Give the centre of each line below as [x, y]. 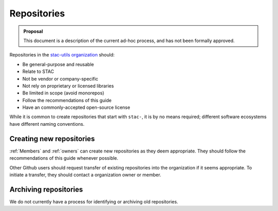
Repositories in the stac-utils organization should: [62, 55]
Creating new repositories [52, 139]
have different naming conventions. [47, 124]
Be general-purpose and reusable [58, 64]
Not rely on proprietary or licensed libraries [68, 86]
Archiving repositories [46, 189]
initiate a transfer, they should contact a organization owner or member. [85, 175]
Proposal [33, 31]
